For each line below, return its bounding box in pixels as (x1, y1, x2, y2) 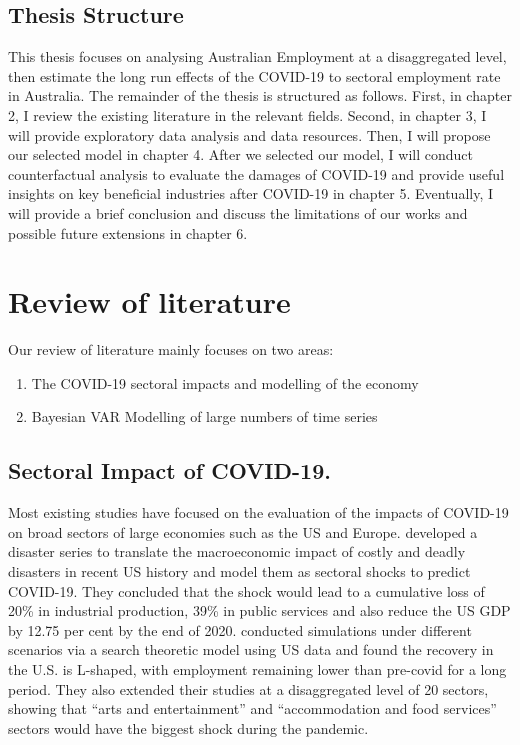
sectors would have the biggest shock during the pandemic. (8, 717, 369, 738)
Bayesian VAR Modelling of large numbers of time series (31, 406, 378, 427)
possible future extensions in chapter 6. (8, 222, 248, 243)
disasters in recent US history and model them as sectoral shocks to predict (8, 561, 471, 582)
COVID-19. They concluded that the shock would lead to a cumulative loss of (8, 580, 485, 601)
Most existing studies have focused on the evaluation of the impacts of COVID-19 (8, 502, 509, 523)
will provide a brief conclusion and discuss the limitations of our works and (8, 202, 468, 223)
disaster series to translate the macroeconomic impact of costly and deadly (8, 541, 466, 562)
